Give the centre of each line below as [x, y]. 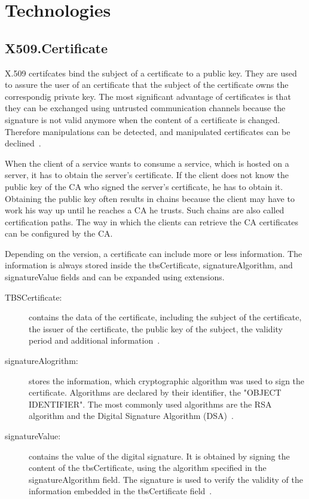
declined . [23, 143]
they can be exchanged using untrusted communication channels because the [145, 108]
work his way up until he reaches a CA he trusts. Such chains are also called [145, 210]
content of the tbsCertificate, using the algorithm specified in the [148, 468]
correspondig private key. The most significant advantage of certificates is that [148, 96]
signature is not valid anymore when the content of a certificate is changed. [143, 119]
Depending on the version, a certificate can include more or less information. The [154, 253]
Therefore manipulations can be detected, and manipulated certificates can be [148, 131]
